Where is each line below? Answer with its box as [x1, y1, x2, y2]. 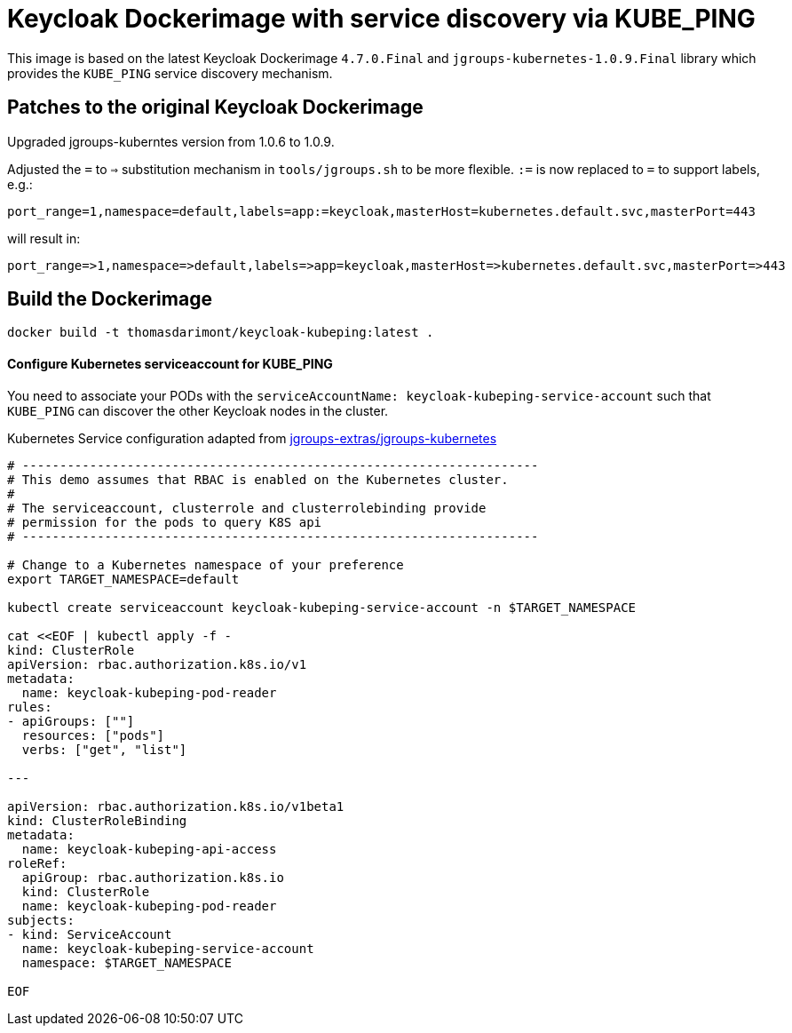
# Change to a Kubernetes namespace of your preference [7, 557, 404, 572]
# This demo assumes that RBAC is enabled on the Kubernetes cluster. [7, 472, 509, 487]
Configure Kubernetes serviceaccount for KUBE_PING [7, 356, 333, 372]
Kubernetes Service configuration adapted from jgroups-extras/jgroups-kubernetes [7, 430, 497, 446]
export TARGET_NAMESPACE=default [7, 571, 240, 586]
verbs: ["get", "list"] [21, 742, 187, 757]
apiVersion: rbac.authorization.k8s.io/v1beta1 [7, 799, 345, 814]
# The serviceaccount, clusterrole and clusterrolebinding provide [7, 500, 487, 515]
